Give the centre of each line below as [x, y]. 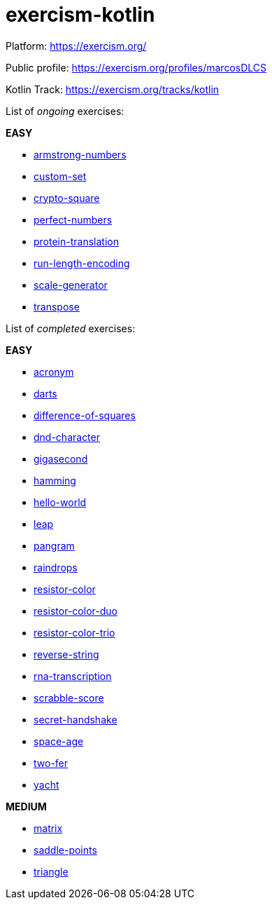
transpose [57, 306]
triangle [51, 871]
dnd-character [67, 437]
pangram [54, 545]
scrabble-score [69, 698]
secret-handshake [76, 719]
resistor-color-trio [74, 632]
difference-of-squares [85, 415]
